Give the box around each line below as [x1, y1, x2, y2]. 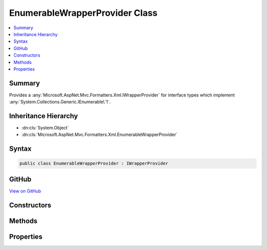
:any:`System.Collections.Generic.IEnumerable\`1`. [9, 99, 111, 105]
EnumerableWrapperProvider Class [9, 7, 158, 18]
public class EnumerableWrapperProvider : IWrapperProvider [19, 161, 169, 167]
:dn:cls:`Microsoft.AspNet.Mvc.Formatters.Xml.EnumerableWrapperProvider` [21, 131, 178, 138]
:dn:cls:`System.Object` [21, 125, 69, 131]
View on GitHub [9, 188, 42, 194]
